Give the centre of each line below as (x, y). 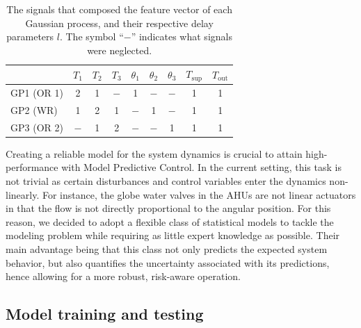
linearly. (23, 194)
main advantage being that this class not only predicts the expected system (167, 249)
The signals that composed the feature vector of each (119, 9)
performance (32, 167)
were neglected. (120, 50)
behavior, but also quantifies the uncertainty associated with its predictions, (168, 262)
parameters (30, 36)
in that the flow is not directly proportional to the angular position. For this (168, 208)
